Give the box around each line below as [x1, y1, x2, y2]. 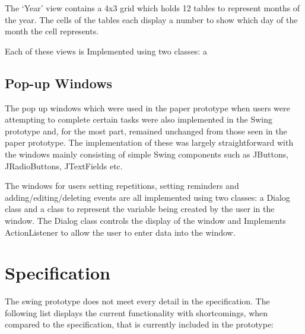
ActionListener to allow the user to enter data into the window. [5, 226, 236, 238]
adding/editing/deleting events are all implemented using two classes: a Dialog [5, 191, 290, 203]
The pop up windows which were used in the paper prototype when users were [5, 101, 290, 114]
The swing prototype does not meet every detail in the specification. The [5, 295, 270, 307]
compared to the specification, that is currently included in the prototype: [5, 318, 274, 330]
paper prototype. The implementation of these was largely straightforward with [5, 136, 294, 149]
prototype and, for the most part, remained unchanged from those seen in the [5, 124, 287, 137]
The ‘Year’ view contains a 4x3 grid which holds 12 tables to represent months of [5, 2, 300, 14]
